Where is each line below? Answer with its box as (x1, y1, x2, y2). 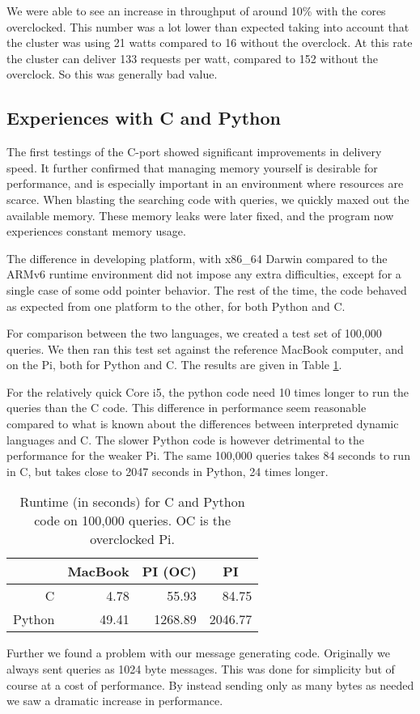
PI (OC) (142, 562, 197, 581)
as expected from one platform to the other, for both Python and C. (6, 297, 346, 314)
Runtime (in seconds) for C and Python (19, 492, 245, 512)
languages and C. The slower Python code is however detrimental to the (6, 431, 364, 448)
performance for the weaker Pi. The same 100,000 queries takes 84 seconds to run (6, 447, 410, 464)
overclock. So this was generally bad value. (6, 66, 218, 83)
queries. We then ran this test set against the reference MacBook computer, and (6, 340, 404, 357)
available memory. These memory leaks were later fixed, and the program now (6, 206, 394, 223)
